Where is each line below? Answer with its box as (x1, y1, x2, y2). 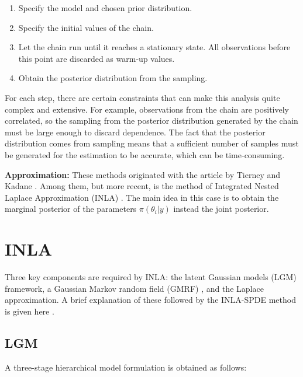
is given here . (5, 305, 54, 317)
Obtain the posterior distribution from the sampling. (18, 72, 208, 84)
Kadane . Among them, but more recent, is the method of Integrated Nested (5, 180, 279, 192)
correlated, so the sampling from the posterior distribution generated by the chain (5, 114, 298, 127)
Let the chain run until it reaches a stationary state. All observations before (18, 41, 291, 53)
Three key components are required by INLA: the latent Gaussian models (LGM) (5, 271, 297, 283)
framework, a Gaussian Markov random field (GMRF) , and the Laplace (5, 282, 264, 294)
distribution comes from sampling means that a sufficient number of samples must (5, 137, 299, 149)
